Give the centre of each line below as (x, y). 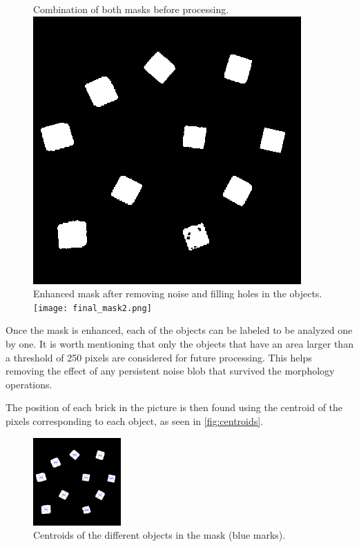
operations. (29, 384)
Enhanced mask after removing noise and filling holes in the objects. (178, 294)
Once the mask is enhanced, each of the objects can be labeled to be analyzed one (179, 330)
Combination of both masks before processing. (131, 9)
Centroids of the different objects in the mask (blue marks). (159, 535)
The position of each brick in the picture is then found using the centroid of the (174, 407)
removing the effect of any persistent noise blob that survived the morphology (170, 371)
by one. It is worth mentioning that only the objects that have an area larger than (179, 344)
